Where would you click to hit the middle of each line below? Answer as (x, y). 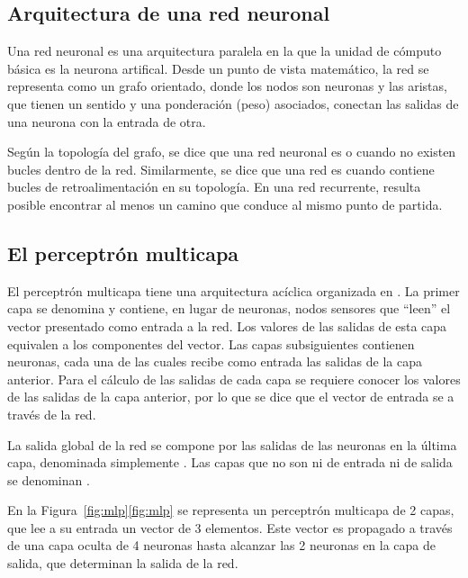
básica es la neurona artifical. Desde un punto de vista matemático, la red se (218, 68)
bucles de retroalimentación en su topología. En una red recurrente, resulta (214, 187)
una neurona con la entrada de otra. (107, 121)
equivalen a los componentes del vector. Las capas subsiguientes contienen (211, 343)
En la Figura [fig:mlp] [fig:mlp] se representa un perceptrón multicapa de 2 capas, (231, 510)
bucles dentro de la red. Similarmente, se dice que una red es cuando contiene (221, 169)
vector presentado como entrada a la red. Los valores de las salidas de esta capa (227, 325)
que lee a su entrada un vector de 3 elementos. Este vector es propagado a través (230, 527)
